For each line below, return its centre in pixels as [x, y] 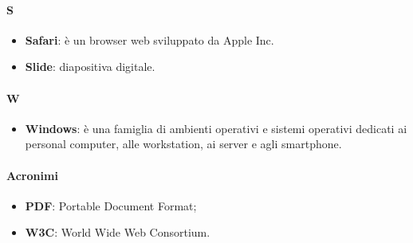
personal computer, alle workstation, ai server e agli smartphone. [183, 144]
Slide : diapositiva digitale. [90, 67]
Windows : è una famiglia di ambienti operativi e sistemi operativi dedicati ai [216, 128]
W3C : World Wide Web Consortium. [118, 232]
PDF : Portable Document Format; [111, 205]
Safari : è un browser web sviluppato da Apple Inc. [149, 39]
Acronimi [32, 175]
